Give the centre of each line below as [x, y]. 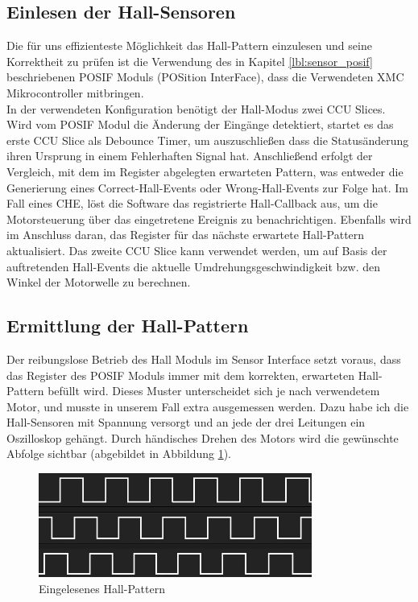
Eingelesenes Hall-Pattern [102, 588]
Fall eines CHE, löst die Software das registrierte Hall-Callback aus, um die [192, 203]
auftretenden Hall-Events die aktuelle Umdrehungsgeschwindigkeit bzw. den [194, 266]
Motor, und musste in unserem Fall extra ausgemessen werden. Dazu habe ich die [208, 406]
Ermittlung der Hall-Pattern [128, 326]
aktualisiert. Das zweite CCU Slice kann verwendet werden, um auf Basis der [197, 250]
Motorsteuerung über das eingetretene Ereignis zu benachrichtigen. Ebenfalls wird [209, 219]
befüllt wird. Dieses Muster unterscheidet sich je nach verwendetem [214, 391]
